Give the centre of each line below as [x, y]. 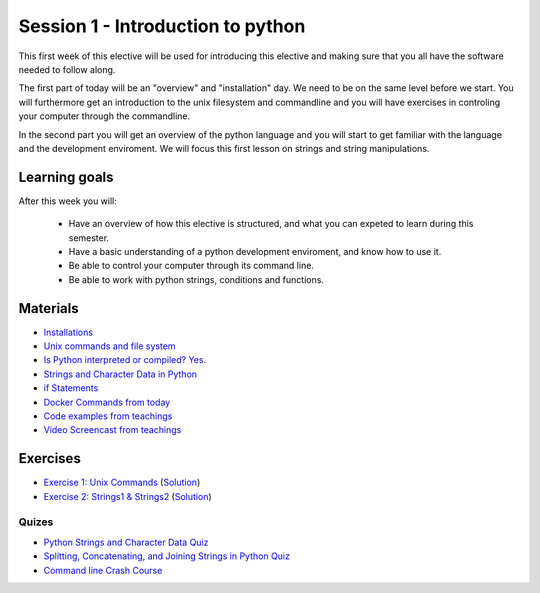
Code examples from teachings [108, 416]
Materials [48, 308]
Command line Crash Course [103, 570]
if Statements [71, 388]
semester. [89, 237]
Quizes [36, 522]
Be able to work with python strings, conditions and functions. [196, 279]
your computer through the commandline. [104, 116]
